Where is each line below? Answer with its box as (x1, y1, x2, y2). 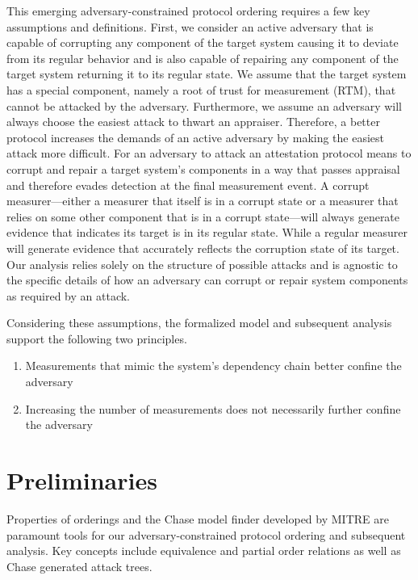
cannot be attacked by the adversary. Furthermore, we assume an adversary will (6, 97, 402, 114)
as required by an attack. (6, 287, 130, 304)
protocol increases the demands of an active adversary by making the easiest (6, 128, 385, 145)
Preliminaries (6, 464, 157, 497)
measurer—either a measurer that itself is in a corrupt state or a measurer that (6, 192, 399, 209)
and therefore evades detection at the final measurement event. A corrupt (6, 176, 370, 193)
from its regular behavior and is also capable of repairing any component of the (6, 49, 399, 66)
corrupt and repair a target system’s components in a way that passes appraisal (6, 160, 400, 177)
